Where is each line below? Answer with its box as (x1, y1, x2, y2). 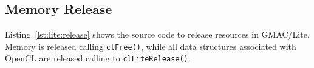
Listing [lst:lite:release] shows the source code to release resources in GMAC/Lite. (5, 28, 310, 41)
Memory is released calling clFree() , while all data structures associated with (5, 39, 296, 52)
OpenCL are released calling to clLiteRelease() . (5, 52, 191, 64)
